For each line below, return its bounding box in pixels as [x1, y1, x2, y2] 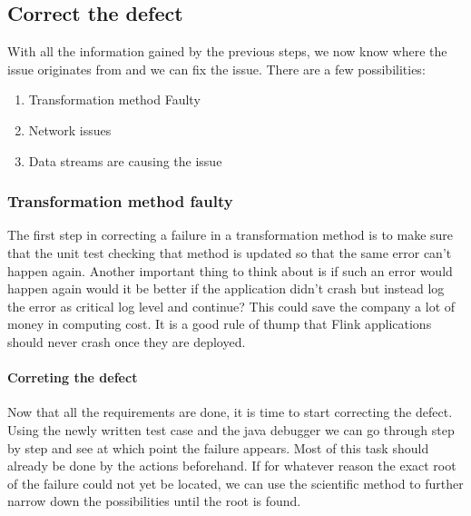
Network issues [28, 120, 112, 139]
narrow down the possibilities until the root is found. [7, 491, 301, 511]
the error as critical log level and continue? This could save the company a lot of [7, 296, 456, 315]
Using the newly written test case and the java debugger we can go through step [7, 420, 455, 439]
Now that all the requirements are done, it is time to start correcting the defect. [7, 402, 453, 422]
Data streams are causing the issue [28, 151, 222, 170]
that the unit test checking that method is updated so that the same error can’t [7, 243, 452, 262]
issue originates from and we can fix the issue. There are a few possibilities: [7, 59, 426, 78]
